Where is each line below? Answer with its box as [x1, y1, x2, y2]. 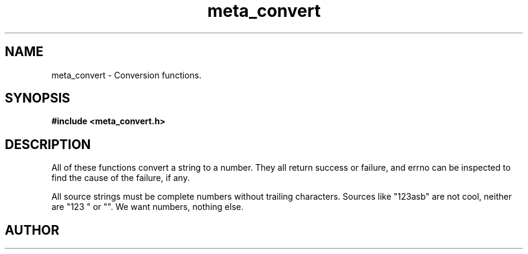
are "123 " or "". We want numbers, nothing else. [51, 202, 244, 212]
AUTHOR [5, 222, 60, 238]
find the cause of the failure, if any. [51, 173, 190, 183]
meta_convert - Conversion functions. [51, 69, 202, 80]
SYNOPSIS [5, 90, 71, 106]
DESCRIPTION [5, 136, 91, 152]
